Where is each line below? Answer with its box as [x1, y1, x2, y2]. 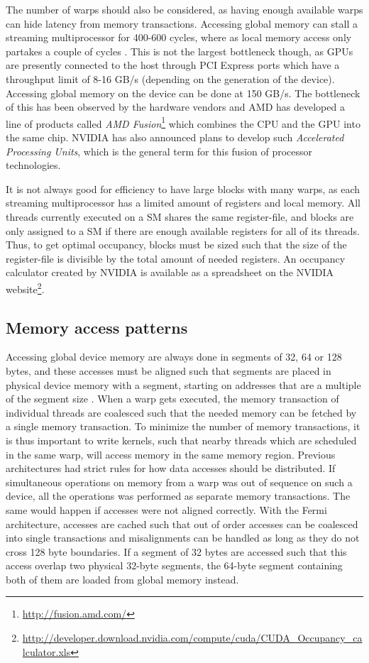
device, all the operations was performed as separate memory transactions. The [6, 488, 351, 503]
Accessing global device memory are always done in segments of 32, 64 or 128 [6, 349, 342, 364]
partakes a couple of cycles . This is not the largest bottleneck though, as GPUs [6, 43, 353, 58]
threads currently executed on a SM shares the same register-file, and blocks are [6, 209, 354, 224]
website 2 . [6, 279, 45, 296]
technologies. [6, 158, 61, 172]
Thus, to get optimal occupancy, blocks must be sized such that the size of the [6, 237, 347, 252]
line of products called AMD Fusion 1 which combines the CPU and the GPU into [6, 114, 360, 131]
